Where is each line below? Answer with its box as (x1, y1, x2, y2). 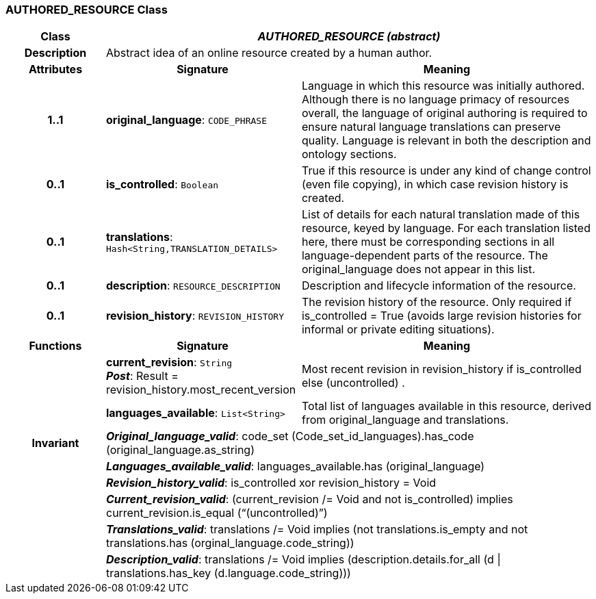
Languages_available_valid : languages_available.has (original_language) (105, 459, 485, 474)
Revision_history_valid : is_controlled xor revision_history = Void (105, 476, 437, 490)
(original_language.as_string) (105, 443, 255, 457)
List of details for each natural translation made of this (301, 207, 580, 222)
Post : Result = (105, 369, 179, 383)
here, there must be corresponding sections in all (301, 235, 555, 249)
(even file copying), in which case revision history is (301, 177, 569, 192)
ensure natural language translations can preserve (301, 120, 561, 134)
